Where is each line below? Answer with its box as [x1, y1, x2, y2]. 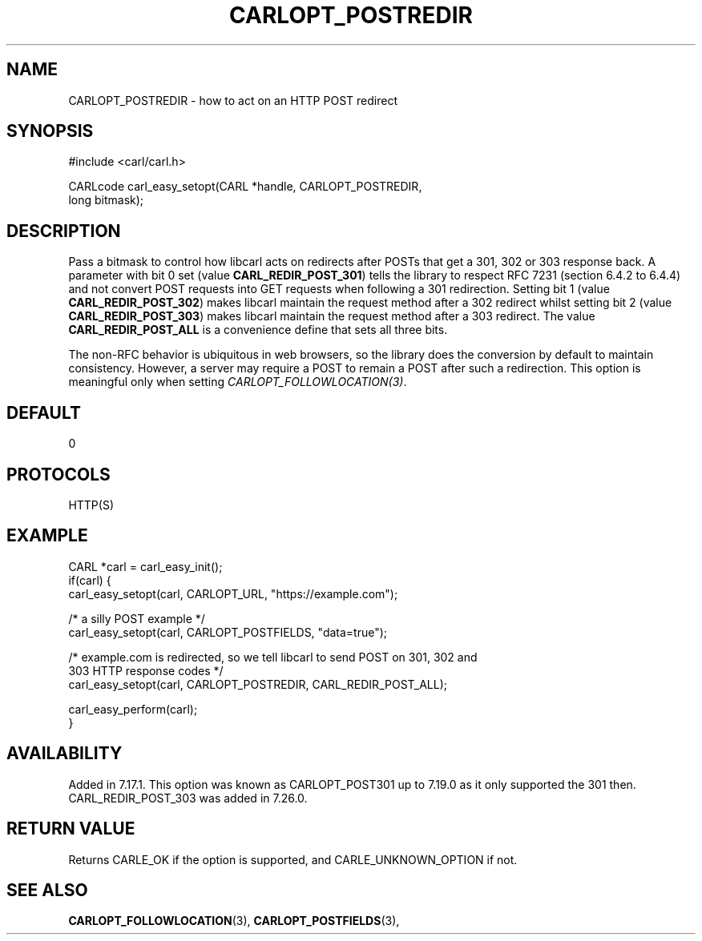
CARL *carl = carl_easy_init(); [68, 559, 223, 573]
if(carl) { [68, 573, 111, 587]
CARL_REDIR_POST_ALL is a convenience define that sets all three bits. [68, 323, 448, 337]
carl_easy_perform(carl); [68, 702, 198, 716]
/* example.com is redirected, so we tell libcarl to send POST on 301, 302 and [68, 649, 478, 664]
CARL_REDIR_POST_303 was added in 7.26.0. [68, 790, 308, 805]
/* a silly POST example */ [68, 611, 205, 625]
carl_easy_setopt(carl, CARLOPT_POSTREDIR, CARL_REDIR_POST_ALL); [68, 677, 447, 691]
